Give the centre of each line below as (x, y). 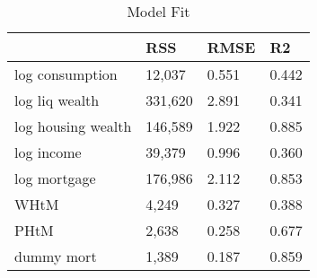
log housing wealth (73, 126)
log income (48, 152)
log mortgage (55, 178)
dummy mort (56, 256)
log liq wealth (57, 100)
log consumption (66, 74)
